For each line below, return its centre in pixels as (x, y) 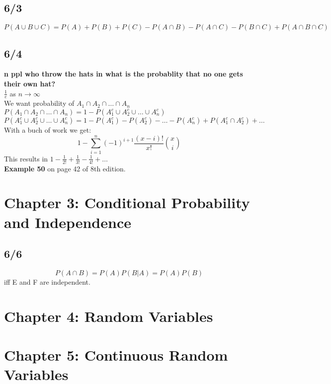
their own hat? (30, 83)
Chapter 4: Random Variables (109, 316)
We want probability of (39, 103)
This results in (26, 158)
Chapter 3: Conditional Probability (127, 202)
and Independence (68, 222)
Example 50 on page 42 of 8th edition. (65, 168)
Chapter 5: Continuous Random (116, 355)
